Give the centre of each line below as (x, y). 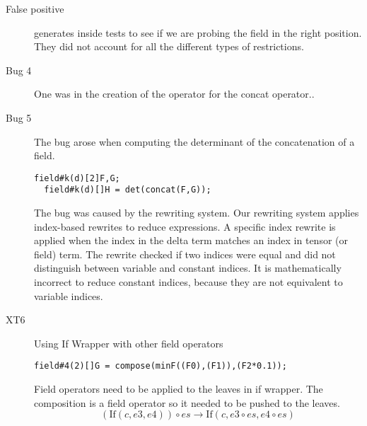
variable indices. (69, 295)
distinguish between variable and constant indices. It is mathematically (188, 268)
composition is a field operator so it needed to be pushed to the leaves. (187, 402)
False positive (35, 8)
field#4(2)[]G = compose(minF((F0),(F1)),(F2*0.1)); (161, 366)
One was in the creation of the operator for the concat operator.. (174, 94)
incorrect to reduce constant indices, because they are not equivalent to (188, 282)
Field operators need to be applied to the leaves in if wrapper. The (179, 389)
